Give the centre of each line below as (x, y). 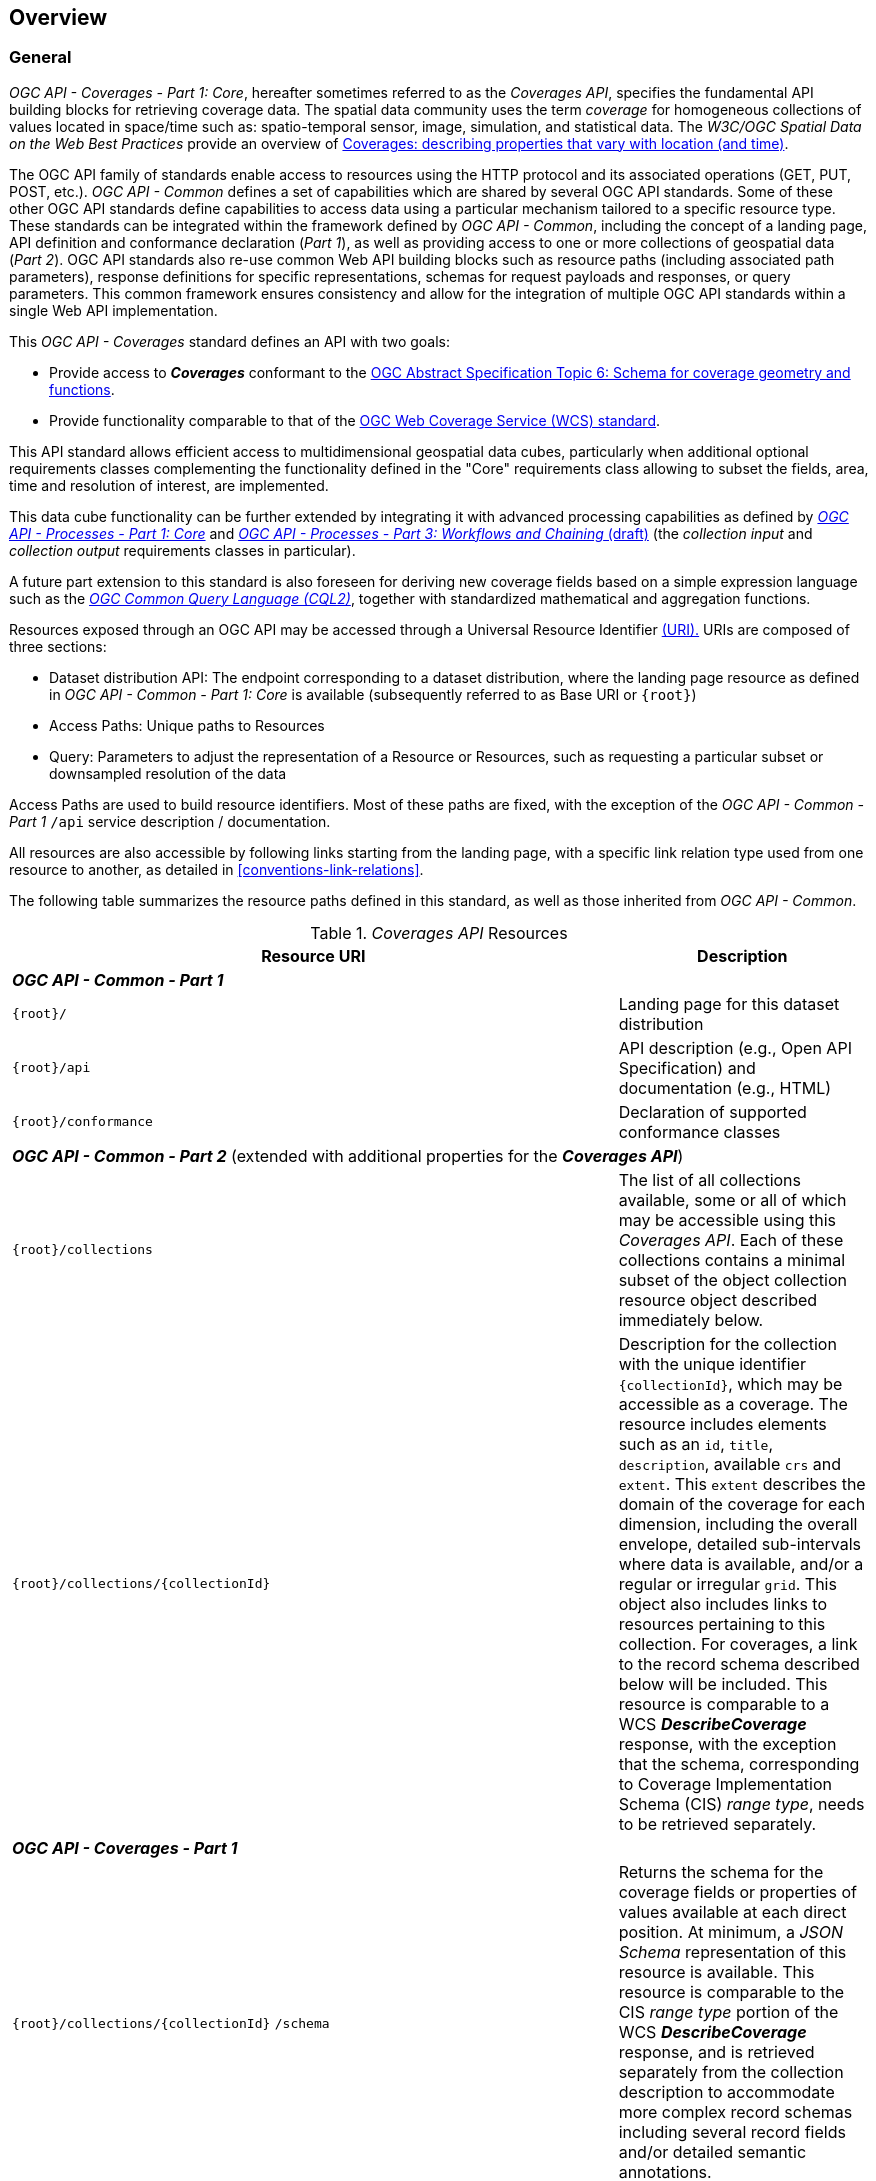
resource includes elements (722, 1423)
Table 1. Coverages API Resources (439, 932)
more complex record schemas (735, 2111)
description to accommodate (726, 2091)
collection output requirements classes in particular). (182, 550)
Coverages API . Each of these (731, 1239)
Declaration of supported (712, 1111)
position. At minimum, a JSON (731, 1931)
